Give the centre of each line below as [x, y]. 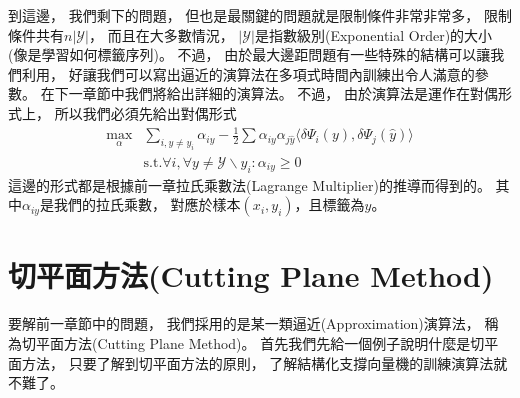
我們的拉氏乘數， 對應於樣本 [147, 204]
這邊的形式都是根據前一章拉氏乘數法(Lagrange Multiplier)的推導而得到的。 [249, 184]
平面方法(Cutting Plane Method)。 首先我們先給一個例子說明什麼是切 [260, 343]
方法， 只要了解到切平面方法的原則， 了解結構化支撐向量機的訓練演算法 [257, 362]
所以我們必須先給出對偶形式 [145, 112]
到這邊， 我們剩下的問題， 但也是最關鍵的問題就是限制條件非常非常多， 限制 [260, 15]
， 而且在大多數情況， [161, 34]
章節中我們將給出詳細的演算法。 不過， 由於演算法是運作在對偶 [290, 93]
